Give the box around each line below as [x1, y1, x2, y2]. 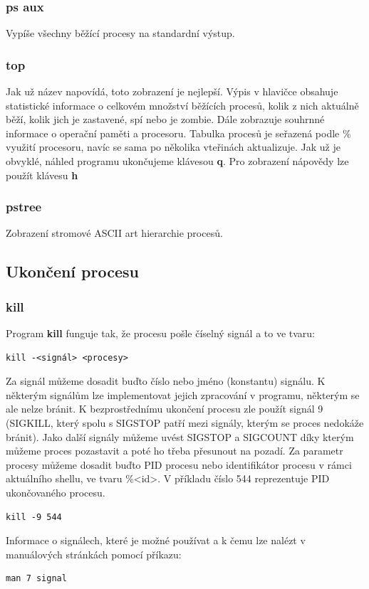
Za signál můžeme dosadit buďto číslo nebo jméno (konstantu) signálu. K [6, 373, 326, 388]
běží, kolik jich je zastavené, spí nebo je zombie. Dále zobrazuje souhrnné [6, 112, 325, 127]
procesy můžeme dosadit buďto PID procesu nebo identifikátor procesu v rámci [6, 457, 352, 472]
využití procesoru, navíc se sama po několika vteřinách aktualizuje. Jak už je [6, 139, 341, 154]
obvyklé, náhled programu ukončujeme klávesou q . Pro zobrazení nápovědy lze [6, 154, 349, 168]
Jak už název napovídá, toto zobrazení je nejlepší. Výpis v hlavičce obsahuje [6, 84, 338, 99]
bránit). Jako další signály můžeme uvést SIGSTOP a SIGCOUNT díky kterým [6, 429, 354, 444]
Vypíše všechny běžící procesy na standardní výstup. [6, 26, 235, 41]
